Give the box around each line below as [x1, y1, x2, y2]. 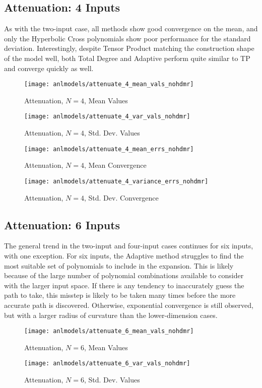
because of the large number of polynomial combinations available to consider [4, 270, 244, 281]
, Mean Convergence [84, 160, 147, 170]
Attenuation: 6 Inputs [4, 217, 120, 232]
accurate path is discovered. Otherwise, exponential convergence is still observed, [4, 299, 253, 310]
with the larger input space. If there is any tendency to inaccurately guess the [4, 280, 244, 290]
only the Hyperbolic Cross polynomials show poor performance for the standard [4, 33, 251, 43]
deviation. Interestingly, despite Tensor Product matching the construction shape [4, 43, 254, 53]
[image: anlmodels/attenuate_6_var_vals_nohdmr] [24, 360, 190, 367]
